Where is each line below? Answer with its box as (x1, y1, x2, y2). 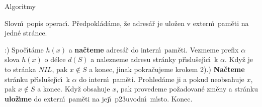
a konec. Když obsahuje (37, 83, 110, 94)
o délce (44, 54, 66, 64)
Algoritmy (5, 1, 36, 11)
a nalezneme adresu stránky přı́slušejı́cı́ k (91, 54, 218, 64)
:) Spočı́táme (5, 44, 44, 54)
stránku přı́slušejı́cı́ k (5, 73, 70, 84)
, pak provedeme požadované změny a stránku (116, 83, 258, 94)
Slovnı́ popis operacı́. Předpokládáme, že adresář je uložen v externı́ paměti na (5, 17, 249, 28)
